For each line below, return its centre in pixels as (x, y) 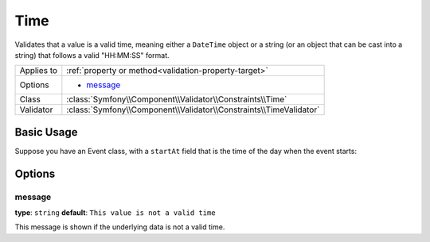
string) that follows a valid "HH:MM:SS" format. (92, 55)
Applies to (39, 71)
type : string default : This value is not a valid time (115, 213)
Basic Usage (46, 132)
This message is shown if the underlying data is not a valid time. (120, 227)
